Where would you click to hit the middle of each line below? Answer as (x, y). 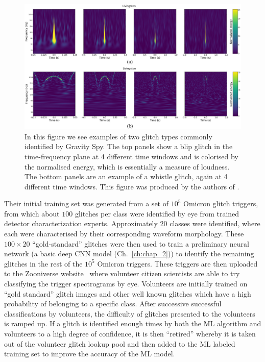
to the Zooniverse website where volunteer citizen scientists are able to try (122, 273)
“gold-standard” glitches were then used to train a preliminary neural (141, 243)
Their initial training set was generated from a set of (86, 203)
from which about (32, 213)
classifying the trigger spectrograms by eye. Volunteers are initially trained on (126, 284)
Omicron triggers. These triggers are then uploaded (177, 263)
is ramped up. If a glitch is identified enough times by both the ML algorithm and (133, 323)
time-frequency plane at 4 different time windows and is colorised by (131, 156)
